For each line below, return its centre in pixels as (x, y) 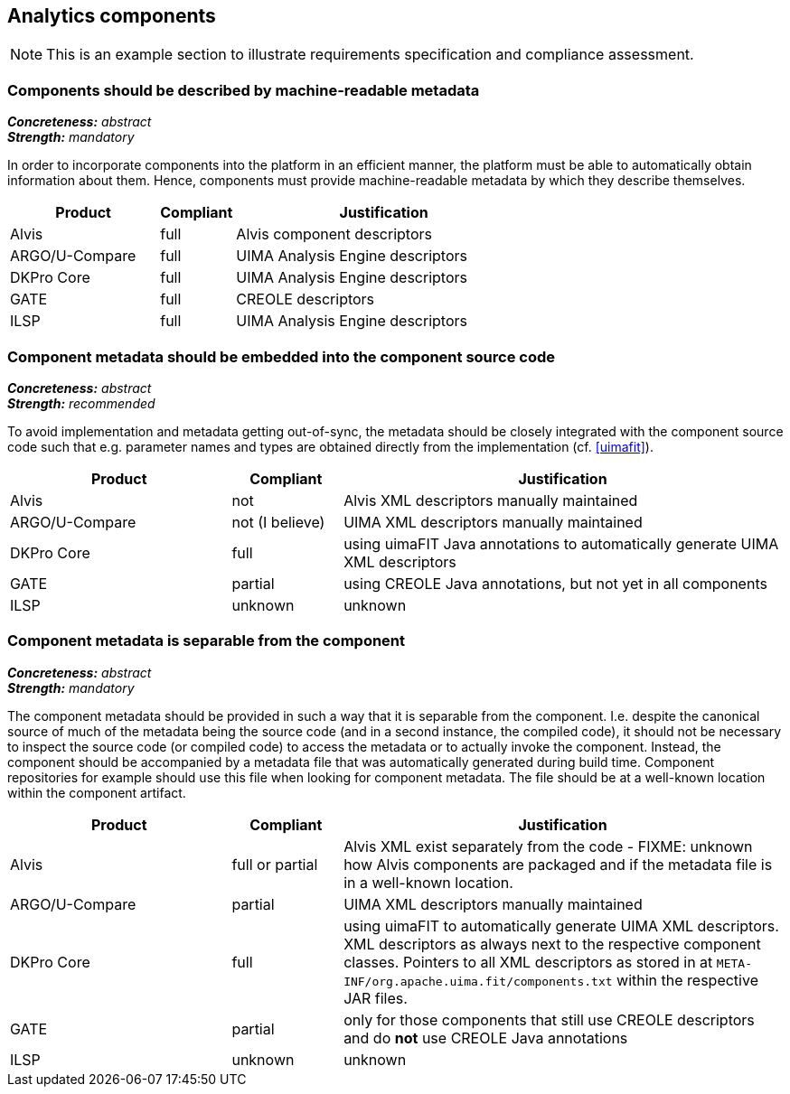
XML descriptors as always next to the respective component (552, 944)
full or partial (275, 864)
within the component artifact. (97, 792)
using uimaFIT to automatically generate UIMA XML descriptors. (561, 926)
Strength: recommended (81, 403)
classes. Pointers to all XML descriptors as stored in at (528, 962)
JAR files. (376, 998)
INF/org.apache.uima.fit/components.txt (478, 981)
